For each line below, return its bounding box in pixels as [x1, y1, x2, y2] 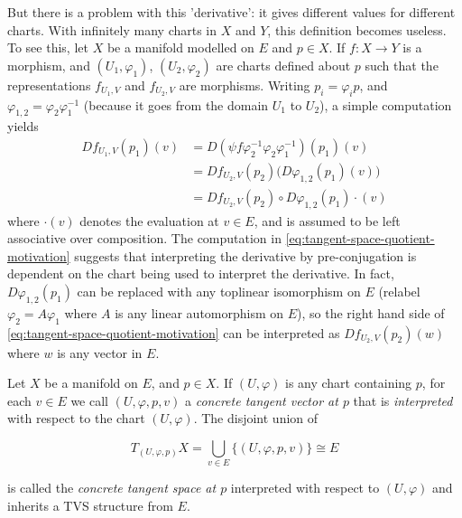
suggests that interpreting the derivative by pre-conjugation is [74, 246, 417, 265]
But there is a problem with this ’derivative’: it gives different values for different [7, 3, 456, 21]
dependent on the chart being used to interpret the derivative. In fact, [7, 264, 394, 283]
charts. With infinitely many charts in [7, 20, 217, 39]
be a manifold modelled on [106, 38, 254, 57]
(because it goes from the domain [83, 95, 269, 114]
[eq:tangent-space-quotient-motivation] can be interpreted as [7, 323, 340, 342]
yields [7, 117, 39, 136]
